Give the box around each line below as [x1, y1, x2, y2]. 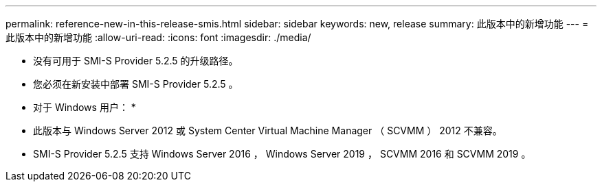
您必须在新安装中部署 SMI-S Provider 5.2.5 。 [33, 78, 238, 90]
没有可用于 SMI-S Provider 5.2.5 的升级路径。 [33, 55, 238, 66]
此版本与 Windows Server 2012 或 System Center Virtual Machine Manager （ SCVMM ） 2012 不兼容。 [33, 125, 502, 136]
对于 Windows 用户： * [33, 101, 136, 113]
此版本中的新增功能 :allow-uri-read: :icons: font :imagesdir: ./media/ [5, 32, 311, 43]
